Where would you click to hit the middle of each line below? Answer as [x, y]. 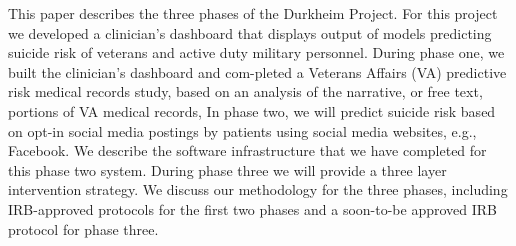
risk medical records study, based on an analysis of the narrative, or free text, [245, 91]
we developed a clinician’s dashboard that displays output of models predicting [250, 32]
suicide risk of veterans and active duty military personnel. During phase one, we [256, 52]
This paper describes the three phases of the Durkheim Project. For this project [253, 13]
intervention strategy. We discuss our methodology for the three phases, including [258, 189]
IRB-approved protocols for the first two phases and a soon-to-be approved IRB [253, 208]
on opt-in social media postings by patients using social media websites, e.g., [242, 130]
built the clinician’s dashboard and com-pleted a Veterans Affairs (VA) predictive [257, 71]
